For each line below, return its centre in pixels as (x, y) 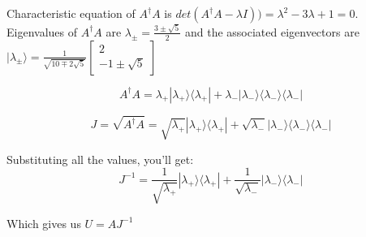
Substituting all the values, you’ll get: (100, 159)
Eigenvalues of (42, 31)
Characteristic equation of (71, 13)
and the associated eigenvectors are (272, 31)
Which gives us (44, 223)
